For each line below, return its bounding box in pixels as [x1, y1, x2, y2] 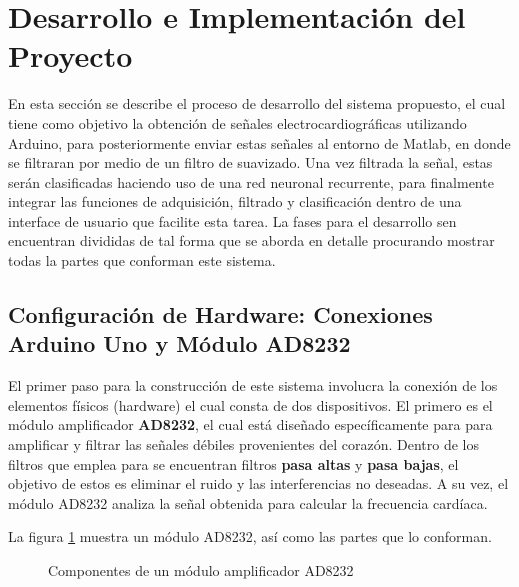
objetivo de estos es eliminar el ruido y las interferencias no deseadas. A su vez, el [8, 473, 509, 494]
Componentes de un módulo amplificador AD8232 [48, 560, 354, 580]
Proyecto [8, 35, 133, 76]
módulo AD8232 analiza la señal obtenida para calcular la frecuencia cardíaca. [8, 492, 488, 513]
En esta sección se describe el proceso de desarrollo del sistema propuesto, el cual [8, 93, 506, 114]
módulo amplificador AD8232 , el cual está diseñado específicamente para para [8, 414, 493, 435]
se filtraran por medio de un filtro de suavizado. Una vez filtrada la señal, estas [8, 152, 493, 173]
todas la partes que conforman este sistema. [8, 250, 276, 271]
